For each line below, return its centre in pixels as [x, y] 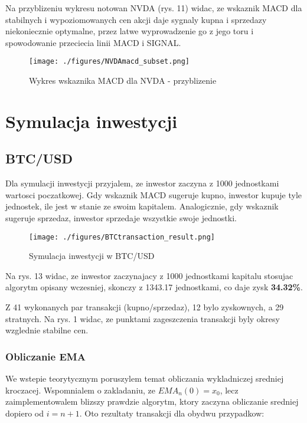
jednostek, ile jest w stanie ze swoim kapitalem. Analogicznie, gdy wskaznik [142, 206]
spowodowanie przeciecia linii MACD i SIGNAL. [93, 42]
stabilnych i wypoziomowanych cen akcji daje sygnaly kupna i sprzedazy [136, 19]
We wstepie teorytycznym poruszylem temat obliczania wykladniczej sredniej [145, 378]
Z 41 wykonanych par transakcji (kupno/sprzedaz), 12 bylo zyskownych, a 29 [145, 307]
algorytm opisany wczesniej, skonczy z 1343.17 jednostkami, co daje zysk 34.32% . [154, 287]
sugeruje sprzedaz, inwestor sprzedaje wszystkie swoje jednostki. [121, 217]
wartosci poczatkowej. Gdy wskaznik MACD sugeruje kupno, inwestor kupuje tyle [153, 194]
